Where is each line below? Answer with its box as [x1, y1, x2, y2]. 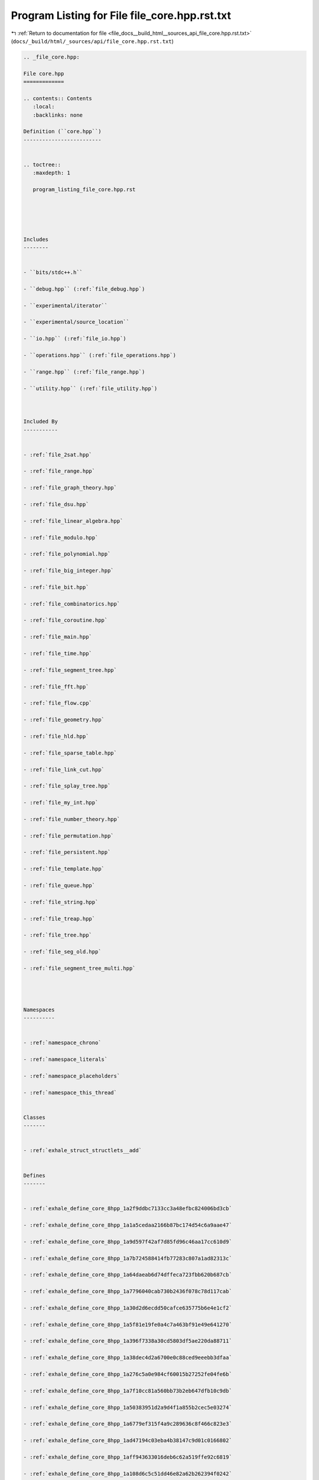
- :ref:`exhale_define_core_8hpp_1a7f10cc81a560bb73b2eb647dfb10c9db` [23, 1387, 233, 1394]
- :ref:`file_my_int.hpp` [23, 799, 99, 806]
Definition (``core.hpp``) [23, 128, 102, 135]
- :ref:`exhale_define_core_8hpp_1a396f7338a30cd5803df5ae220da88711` [23, 1338, 233, 1344]
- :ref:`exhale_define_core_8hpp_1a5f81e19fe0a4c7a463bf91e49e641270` [23, 1321, 233, 1328]
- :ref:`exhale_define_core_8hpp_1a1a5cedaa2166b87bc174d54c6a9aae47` [23, 1222, 233, 1228]
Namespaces [23, 1006, 55, 1013]
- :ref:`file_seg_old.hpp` [23, 948, 102, 955]
